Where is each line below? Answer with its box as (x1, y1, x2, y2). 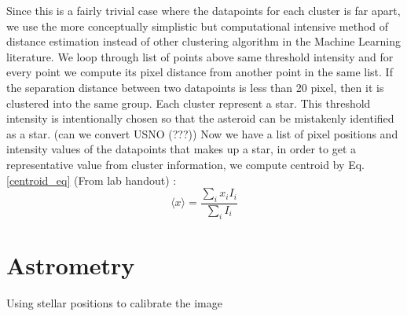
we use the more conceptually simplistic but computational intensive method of (6, 17, 389, 34)
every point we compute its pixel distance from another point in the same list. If (6, 64, 393, 80)
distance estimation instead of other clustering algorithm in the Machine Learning (6, 33, 401, 50)
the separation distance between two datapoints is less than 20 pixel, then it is (6, 79, 384, 95)
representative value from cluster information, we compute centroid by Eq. (6, 156, 365, 172)
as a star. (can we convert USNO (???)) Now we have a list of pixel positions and (6, 125, 398, 141)
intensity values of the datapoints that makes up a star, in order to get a (6, 141, 356, 157)
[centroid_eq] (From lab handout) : (6, 171, 177, 188)
